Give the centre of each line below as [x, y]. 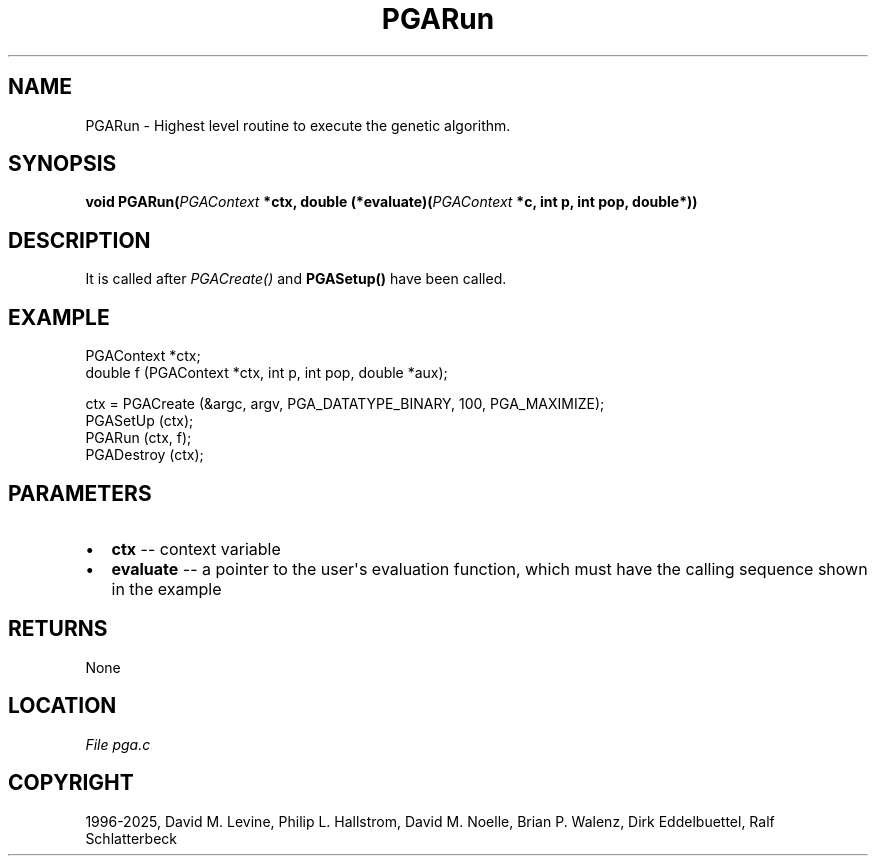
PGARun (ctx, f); [138, 438]
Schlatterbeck [131, 838]
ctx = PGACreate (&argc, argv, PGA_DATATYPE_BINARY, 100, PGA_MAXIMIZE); [345, 404]
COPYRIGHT [71, 783]
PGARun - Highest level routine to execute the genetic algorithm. [298, 125]
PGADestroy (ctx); [144, 455]
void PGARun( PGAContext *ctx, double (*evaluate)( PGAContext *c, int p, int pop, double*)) [391, 202]
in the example [166, 588]
